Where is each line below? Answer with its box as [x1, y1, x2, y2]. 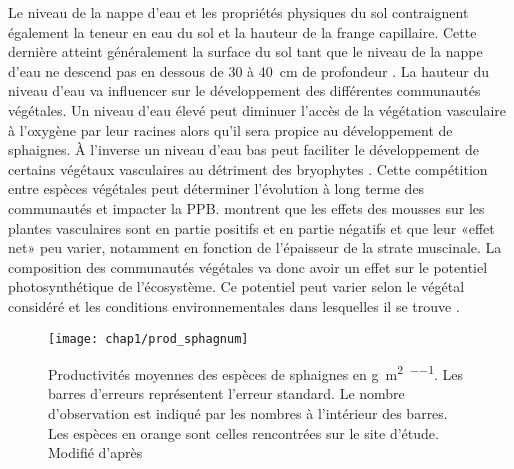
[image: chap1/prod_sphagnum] [48, 331, 249, 346]
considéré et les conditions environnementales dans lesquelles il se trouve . [8, 295, 460, 316]
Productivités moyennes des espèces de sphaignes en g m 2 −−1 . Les [48, 361, 464, 384]
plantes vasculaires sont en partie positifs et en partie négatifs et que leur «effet [8, 217, 495, 238]
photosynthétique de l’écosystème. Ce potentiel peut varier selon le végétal [8, 276, 465, 297]
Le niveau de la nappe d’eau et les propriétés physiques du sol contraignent [8, 2, 469, 22]
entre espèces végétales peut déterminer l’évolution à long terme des [8, 178, 425, 199]
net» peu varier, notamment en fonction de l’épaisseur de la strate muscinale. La [8, 237, 502, 258]
